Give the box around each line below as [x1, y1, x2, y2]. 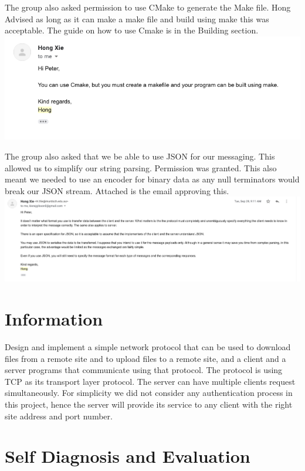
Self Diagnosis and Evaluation [5, 444, 250, 468]
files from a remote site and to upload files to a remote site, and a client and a [5, 352, 286, 364]
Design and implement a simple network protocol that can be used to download [5, 341, 291, 353]
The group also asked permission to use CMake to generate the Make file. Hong [5, 1, 291, 13]
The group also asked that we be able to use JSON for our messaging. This [5, 150, 275, 162]
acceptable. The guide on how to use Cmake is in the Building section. [5, 24, 259, 36]
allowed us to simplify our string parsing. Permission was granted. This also [5, 161, 277, 174]
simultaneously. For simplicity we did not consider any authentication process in [5, 387, 293, 399]
